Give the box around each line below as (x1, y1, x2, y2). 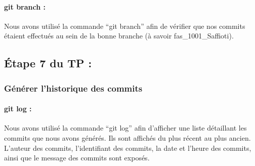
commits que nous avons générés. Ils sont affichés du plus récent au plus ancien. (4, 133, 251, 143)
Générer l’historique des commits (4, 81, 143, 94)
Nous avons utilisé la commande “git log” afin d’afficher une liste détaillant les (4, 122, 247, 133)
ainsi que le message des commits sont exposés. (4, 152, 150, 163)
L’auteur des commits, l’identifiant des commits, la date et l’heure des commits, (4, 142, 251, 153)
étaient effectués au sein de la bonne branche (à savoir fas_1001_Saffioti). (4, 30, 234, 41)
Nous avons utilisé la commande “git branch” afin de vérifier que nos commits (4, 20, 245, 31)
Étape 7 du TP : (4, 55, 92, 71)
